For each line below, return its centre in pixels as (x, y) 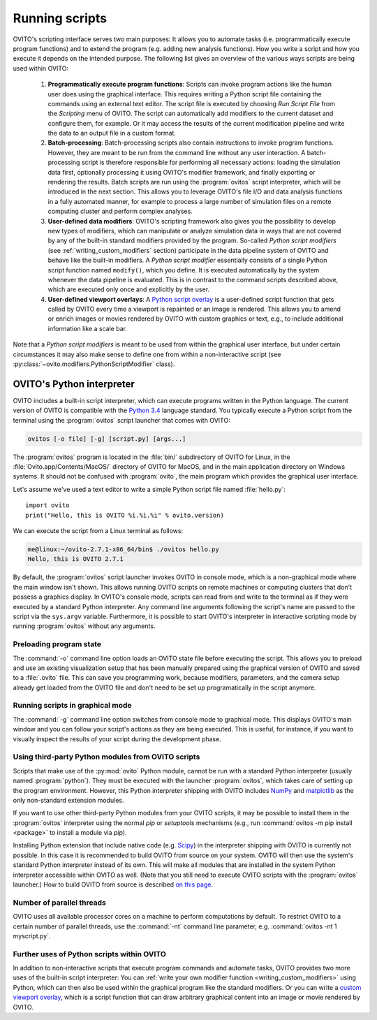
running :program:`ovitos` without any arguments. (84, 626)
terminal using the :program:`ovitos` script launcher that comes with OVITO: (121, 420)
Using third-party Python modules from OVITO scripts (106, 757)
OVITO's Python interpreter (74, 384)
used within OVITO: (41, 68)
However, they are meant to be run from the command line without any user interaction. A (177, 152)
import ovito (47, 505)
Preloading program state (57, 644)
